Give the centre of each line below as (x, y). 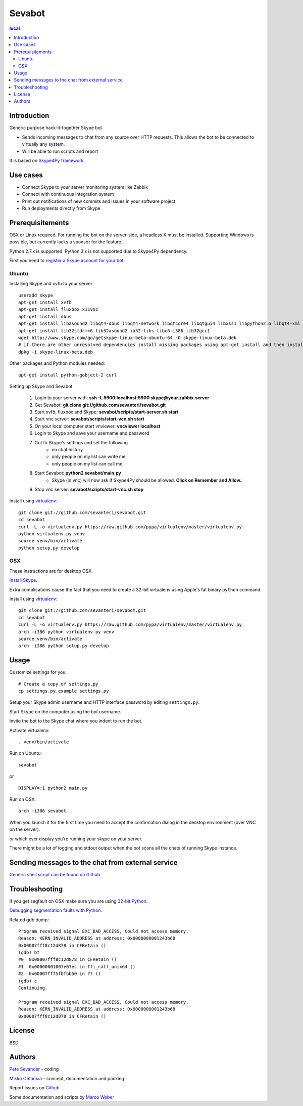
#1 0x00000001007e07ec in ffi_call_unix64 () (77, 967)
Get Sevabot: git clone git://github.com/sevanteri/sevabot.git (100, 405)
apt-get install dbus (45, 316)
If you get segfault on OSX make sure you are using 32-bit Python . (79, 901)
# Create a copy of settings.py (58, 684)
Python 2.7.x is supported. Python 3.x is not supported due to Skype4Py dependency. (98, 251)
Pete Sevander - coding (34, 1069)
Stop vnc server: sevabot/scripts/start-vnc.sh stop (89, 489)
